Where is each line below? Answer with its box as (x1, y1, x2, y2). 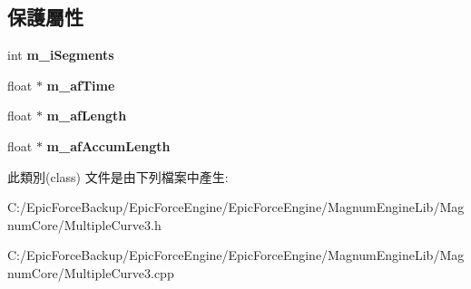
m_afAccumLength (46, 136, 171, 155)
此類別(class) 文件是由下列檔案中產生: (7, 167, 229, 186)
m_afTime (46, 75, 115, 94)
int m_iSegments (7, 45, 114, 64)
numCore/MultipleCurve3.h (7, 215, 162, 234)
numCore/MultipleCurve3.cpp (7, 263, 174, 282)
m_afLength (46, 106, 127, 125)
